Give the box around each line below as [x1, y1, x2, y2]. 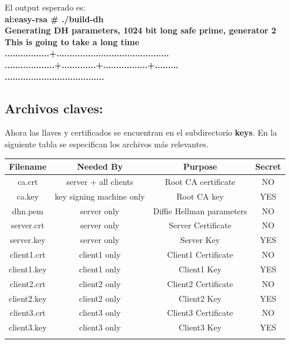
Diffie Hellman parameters [153, 204, 247, 217]
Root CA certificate [165, 175, 236, 187]
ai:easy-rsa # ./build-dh [5, 12, 104, 25]
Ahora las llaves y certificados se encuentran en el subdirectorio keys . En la [5, 126, 277, 139]
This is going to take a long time [5, 35, 139, 48]
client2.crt [9, 277, 46, 289]
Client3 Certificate [167, 306, 233, 319]
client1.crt [9, 248, 46, 261]
